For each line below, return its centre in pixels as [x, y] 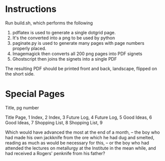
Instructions [31, 9]
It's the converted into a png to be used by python [64, 38]
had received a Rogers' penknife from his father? [55, 153]
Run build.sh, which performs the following [49, 23]
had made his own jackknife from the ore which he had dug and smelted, [80, 137]
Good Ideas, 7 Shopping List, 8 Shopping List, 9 [54, 122]
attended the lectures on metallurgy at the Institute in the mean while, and [81, 148]
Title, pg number [22, 107]
